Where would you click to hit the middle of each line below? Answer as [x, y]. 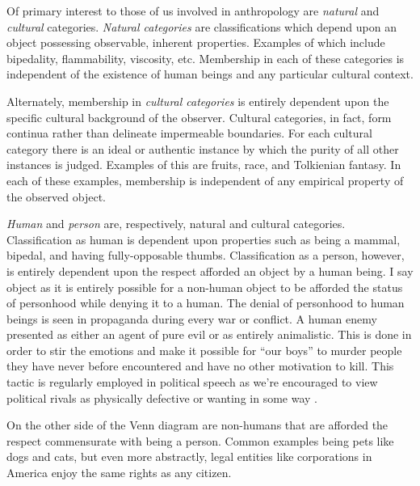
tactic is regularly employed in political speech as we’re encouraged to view [192, 382]
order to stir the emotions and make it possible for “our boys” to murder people [204, 350]
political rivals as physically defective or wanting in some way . [162, 397]
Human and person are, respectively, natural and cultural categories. [176, 224]
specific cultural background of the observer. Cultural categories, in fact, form [199, 117]
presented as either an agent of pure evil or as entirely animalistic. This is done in [209, 334]
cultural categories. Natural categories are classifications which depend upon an [202, 26]
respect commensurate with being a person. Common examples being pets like [200, 440]
